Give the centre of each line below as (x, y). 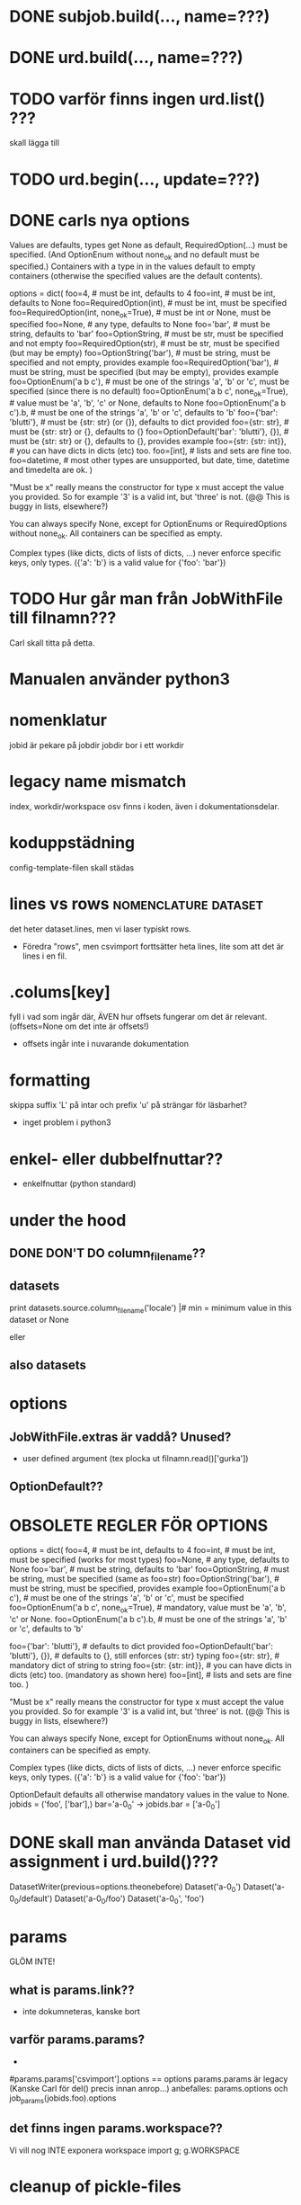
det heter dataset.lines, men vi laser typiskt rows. (100, 929)
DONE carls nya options (100, 220)
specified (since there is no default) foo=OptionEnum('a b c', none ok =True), (149, 392)
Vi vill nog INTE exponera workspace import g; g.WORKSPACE (125, 2150)
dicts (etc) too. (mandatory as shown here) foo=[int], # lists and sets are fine (150, 1675)
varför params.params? (77, 2040)
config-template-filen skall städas (72, 867)
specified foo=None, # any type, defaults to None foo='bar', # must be (140, 325)
